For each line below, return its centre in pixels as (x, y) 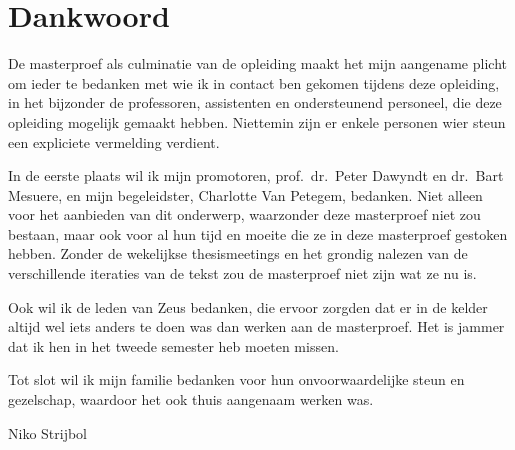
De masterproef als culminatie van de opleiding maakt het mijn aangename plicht (257, 63)
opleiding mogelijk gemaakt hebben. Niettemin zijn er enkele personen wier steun (257, 121)
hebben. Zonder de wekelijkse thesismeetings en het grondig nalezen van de (238, 253)
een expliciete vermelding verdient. (114, 141)
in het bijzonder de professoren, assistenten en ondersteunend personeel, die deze (255, 102)
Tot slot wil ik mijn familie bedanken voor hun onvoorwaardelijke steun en (236, 379)
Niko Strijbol (48, 432)
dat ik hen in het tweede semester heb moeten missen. (173, 345)
